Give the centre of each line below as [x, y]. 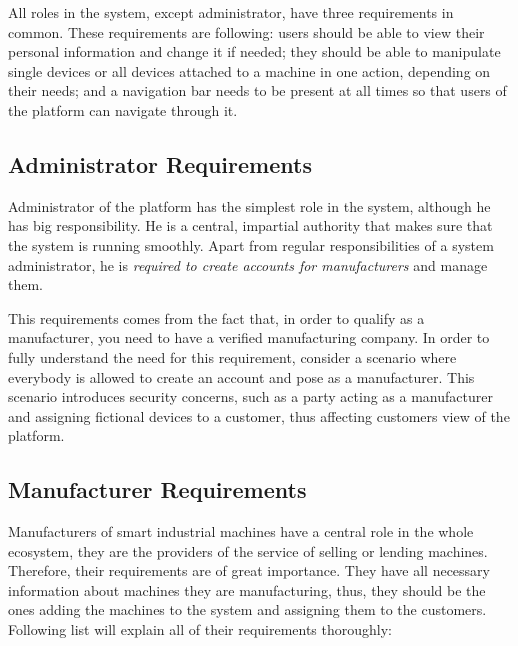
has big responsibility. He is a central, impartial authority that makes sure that [250, 225]
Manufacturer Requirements [157, 489]
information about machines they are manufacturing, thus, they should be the [247, 589]
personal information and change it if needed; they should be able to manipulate [254, 51]
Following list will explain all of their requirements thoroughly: [200, 629]
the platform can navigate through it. [123, 109]
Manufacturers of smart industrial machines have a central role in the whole [241, 531]
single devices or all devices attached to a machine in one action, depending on [249, 70]
